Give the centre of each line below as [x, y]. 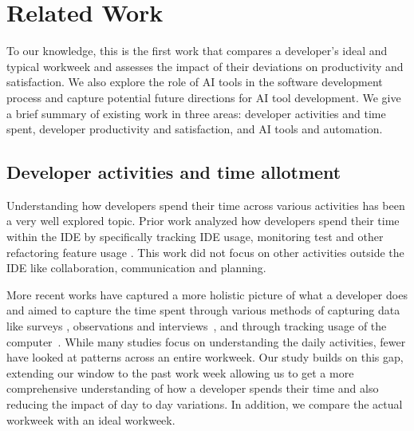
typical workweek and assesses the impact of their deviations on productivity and [205, 66]
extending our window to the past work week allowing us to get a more [180, 372]
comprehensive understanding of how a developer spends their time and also [193, 388]
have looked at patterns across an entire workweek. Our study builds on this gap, [205, 357]
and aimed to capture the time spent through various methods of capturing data [203, 310]
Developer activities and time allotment [174, 172]
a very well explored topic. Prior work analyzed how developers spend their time [203, 221]
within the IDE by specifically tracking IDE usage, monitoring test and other [195, 237]
